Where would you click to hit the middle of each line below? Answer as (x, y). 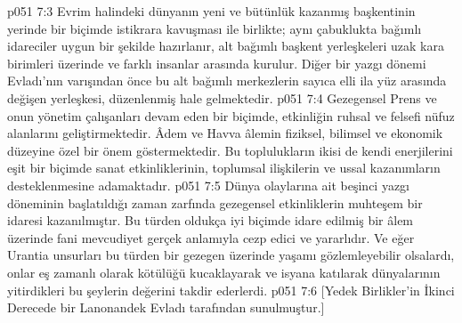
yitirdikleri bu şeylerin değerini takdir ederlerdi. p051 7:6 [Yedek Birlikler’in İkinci (231, 290)
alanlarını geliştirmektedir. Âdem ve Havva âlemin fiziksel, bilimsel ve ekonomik (225, 133)
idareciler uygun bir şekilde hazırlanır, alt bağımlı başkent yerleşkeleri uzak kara (226, 46)
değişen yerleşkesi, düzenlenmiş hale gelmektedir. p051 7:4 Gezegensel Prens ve (222, 97)
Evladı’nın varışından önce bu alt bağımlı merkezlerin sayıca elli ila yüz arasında (227, 81)
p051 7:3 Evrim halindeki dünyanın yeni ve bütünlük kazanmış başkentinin (211, 11)
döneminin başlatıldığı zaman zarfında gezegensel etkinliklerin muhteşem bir (215, 202)
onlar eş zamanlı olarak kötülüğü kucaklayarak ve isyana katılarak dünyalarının (224, 272)
